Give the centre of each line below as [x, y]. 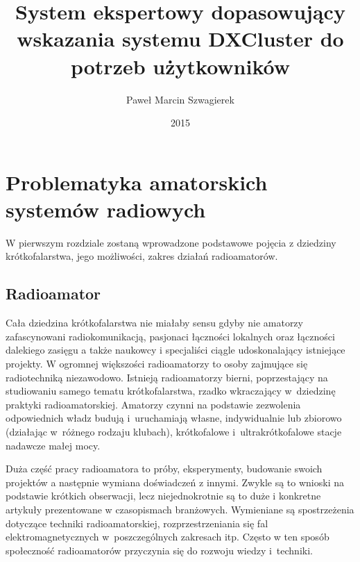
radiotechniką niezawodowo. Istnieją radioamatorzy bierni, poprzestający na [167, 377]
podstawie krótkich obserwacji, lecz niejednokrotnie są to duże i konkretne [163, 496]
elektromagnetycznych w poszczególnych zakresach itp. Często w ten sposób [168, 537]
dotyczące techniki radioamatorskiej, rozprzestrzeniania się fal [137, 523]
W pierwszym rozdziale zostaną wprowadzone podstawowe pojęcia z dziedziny [171, 242]
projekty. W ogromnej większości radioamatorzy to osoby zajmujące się [157, 363]
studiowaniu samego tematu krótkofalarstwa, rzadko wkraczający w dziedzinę [171, 391]
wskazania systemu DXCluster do [180, 39]
